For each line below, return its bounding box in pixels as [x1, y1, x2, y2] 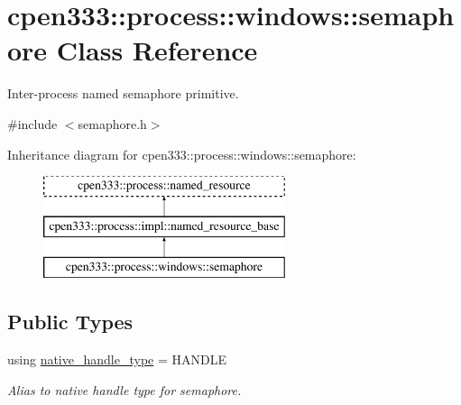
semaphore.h [78, 114, 147, 133]
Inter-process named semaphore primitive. [7, 84, 239, 103]
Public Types [7, 308, 134, 336]
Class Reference [56, 32, 258, 69]
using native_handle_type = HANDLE [7, 350, 226, 369]
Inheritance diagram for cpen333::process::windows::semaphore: [7, 144, 356, 163]
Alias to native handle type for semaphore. [7, 380, 242, 399]
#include [7, 114, 58, 133]
